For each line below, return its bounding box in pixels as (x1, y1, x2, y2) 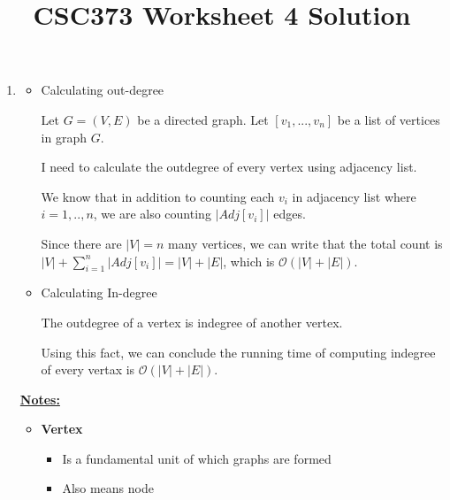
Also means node (62, 479, 154, 497)
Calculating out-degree (41, 81, 164, 99)
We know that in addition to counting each (41, 187, 275, 205)
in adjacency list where (292, 187, 416, 205)
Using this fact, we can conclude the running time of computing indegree (41, 342, 436, 361)
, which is (223, 251, 275, 270)
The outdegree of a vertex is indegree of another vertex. (41, 312, 343, 331)
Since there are (41, 234, 122, 252)
